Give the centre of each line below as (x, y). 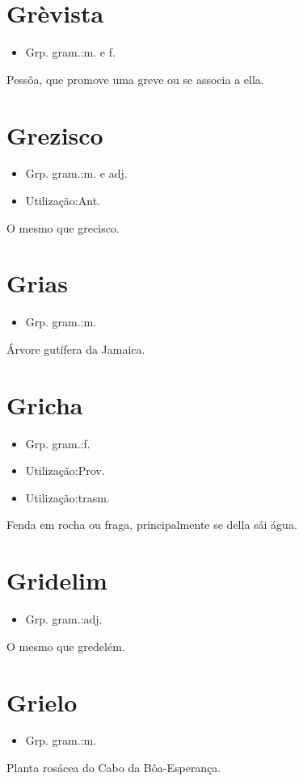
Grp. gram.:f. (58, 443)
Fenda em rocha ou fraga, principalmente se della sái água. (152, 525)
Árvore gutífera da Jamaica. (76, 349)
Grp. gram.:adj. (64, 619)
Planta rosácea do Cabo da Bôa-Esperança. (114, 768)
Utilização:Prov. (65, 470)
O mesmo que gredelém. (66, 646)
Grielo (42, 701)
